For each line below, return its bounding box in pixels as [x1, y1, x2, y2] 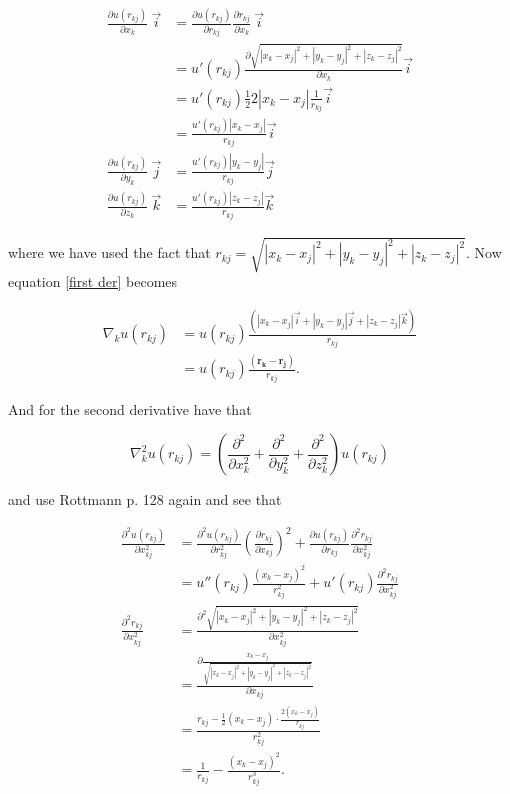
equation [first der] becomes [8, 271, 178, 292]
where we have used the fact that [8, 242, 211, 263]
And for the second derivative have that [8, 398, 252, 419]
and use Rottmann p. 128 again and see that [8, 489, 282, 510]
